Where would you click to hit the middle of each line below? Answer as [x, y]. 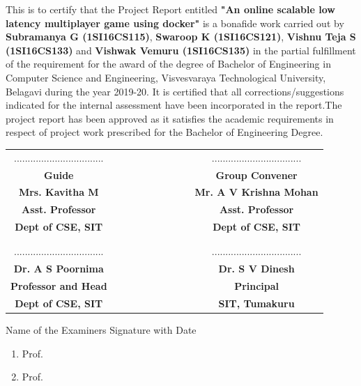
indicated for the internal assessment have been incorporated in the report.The [174, 105]
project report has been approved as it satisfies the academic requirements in [170, 118]
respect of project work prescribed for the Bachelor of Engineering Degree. [164, 132]
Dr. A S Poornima [59, 269]
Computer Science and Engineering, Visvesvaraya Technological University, [166, 77]
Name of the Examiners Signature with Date [101, 330]
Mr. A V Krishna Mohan [256, 192]
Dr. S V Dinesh [256, 269]
